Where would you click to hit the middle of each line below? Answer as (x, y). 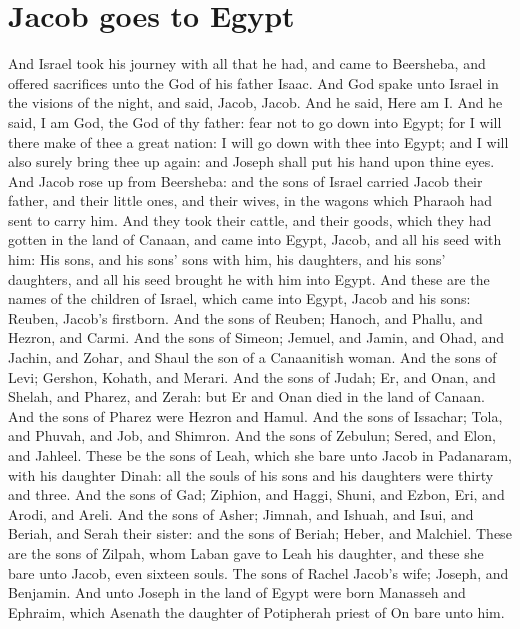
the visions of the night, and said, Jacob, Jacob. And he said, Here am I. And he (255, 102)
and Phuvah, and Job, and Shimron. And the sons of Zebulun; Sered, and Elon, (252, 435)
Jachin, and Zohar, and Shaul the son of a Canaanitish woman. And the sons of (252, 357)
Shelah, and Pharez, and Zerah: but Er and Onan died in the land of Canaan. (246, 396)
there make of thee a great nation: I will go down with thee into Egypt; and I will (258, 141)
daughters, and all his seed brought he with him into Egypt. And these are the (249, 278)
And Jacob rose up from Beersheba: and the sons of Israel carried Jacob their (245, 180)
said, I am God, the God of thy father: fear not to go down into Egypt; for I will (255, 121)
